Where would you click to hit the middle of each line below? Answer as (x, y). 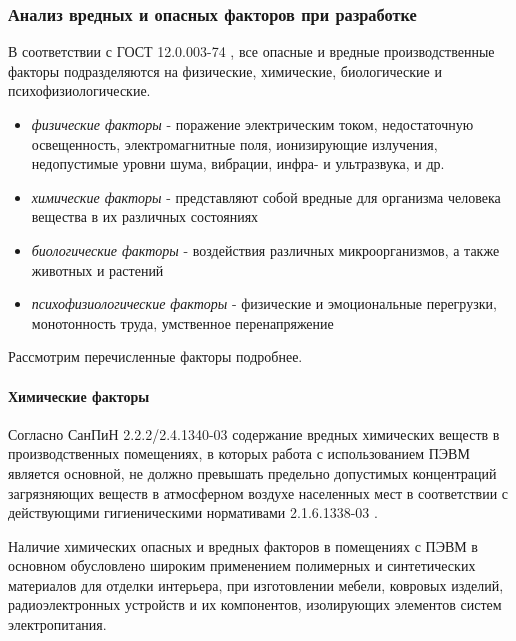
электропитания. (57, 624)
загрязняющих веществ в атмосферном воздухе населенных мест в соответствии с (258, 492)
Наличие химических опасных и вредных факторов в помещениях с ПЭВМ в (243, 545)
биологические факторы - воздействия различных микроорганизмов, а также (265, 249)
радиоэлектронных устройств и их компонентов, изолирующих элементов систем (255, 604)
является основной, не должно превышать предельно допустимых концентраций (252, 472)
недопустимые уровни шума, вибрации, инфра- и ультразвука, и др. (238, 163)
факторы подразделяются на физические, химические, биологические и (225, 70)
